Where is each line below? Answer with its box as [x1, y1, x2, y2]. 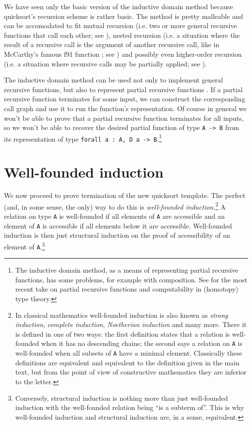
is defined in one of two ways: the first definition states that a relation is [15, 328, 230, 339]
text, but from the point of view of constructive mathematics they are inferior [15, 367, 247, 377]
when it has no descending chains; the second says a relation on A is [41, 338, 242, 348]
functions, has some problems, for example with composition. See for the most [15, 274, 248, 284]
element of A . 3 [4, 240, 45, 251]
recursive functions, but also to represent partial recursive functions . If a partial [4, 84, 243, 94]
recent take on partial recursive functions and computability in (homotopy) [15, 284, 238, 294]
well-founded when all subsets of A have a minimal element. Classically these [15, 348, 242, 358]
